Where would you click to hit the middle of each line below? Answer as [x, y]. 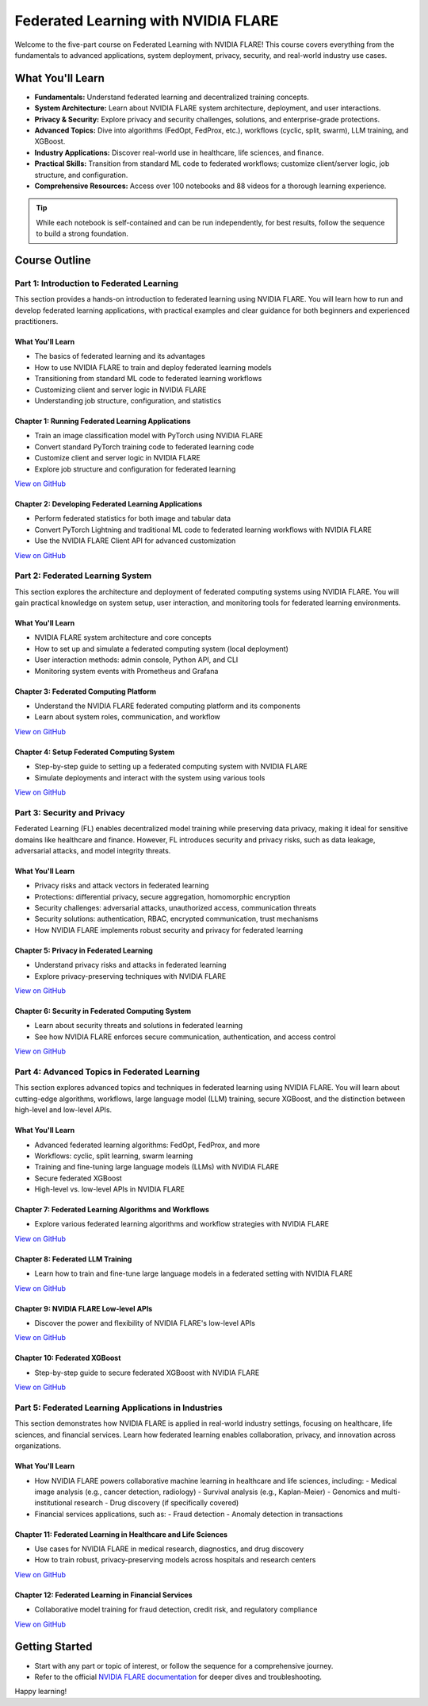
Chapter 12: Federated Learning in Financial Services [104, 1595]
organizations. [38, 1446]
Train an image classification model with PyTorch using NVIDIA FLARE [149, 436]
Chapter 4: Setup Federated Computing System [95, 752]
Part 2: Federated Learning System [83, 576]
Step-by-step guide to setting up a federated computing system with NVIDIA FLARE [171, 767]
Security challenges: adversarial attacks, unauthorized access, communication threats [176, 908]
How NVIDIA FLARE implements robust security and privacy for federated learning [169, 930]
